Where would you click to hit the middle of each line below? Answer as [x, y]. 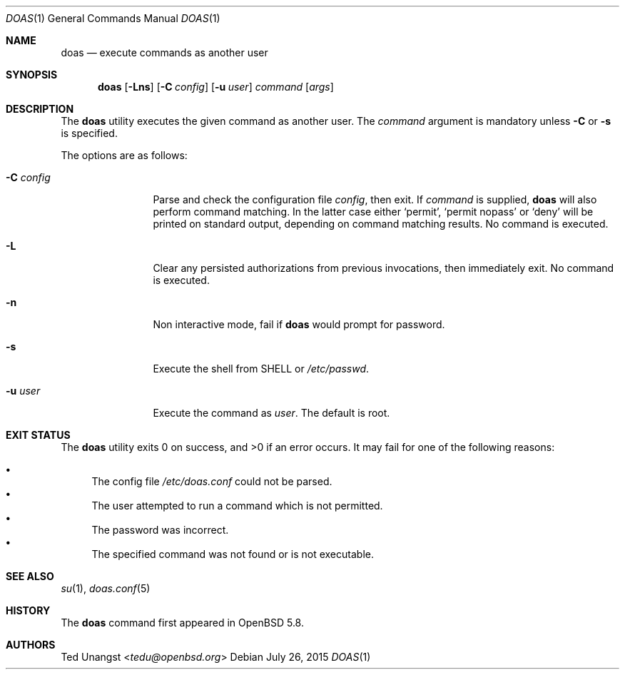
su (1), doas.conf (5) [106, 588]
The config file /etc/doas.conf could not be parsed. [212, 481]
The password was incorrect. [160, 530]
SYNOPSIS [32, 75]
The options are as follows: [124, 155]
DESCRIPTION [40, 109]
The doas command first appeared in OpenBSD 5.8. [182, 623]
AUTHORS [31, 645]
